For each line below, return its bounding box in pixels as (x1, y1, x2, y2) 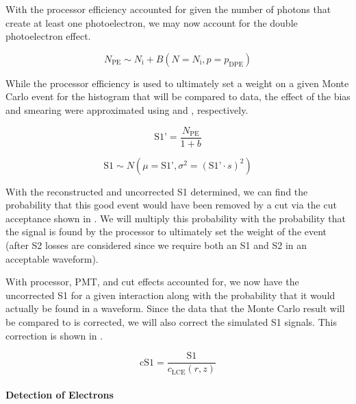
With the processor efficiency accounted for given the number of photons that (5, 2, 331, 16)
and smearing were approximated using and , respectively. (5, 102, 249, 117)
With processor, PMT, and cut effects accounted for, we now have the (5, 274, 299, 289)
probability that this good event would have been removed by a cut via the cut (5, 198, 337, 212)
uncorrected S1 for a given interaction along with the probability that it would (5, 287, 335, 302)
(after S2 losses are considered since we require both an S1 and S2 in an (5, 238, 307, 252)
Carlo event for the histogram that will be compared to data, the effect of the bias (5, 89, 351, 104)
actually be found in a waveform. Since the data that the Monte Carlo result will (5, 301, 345, 316)
